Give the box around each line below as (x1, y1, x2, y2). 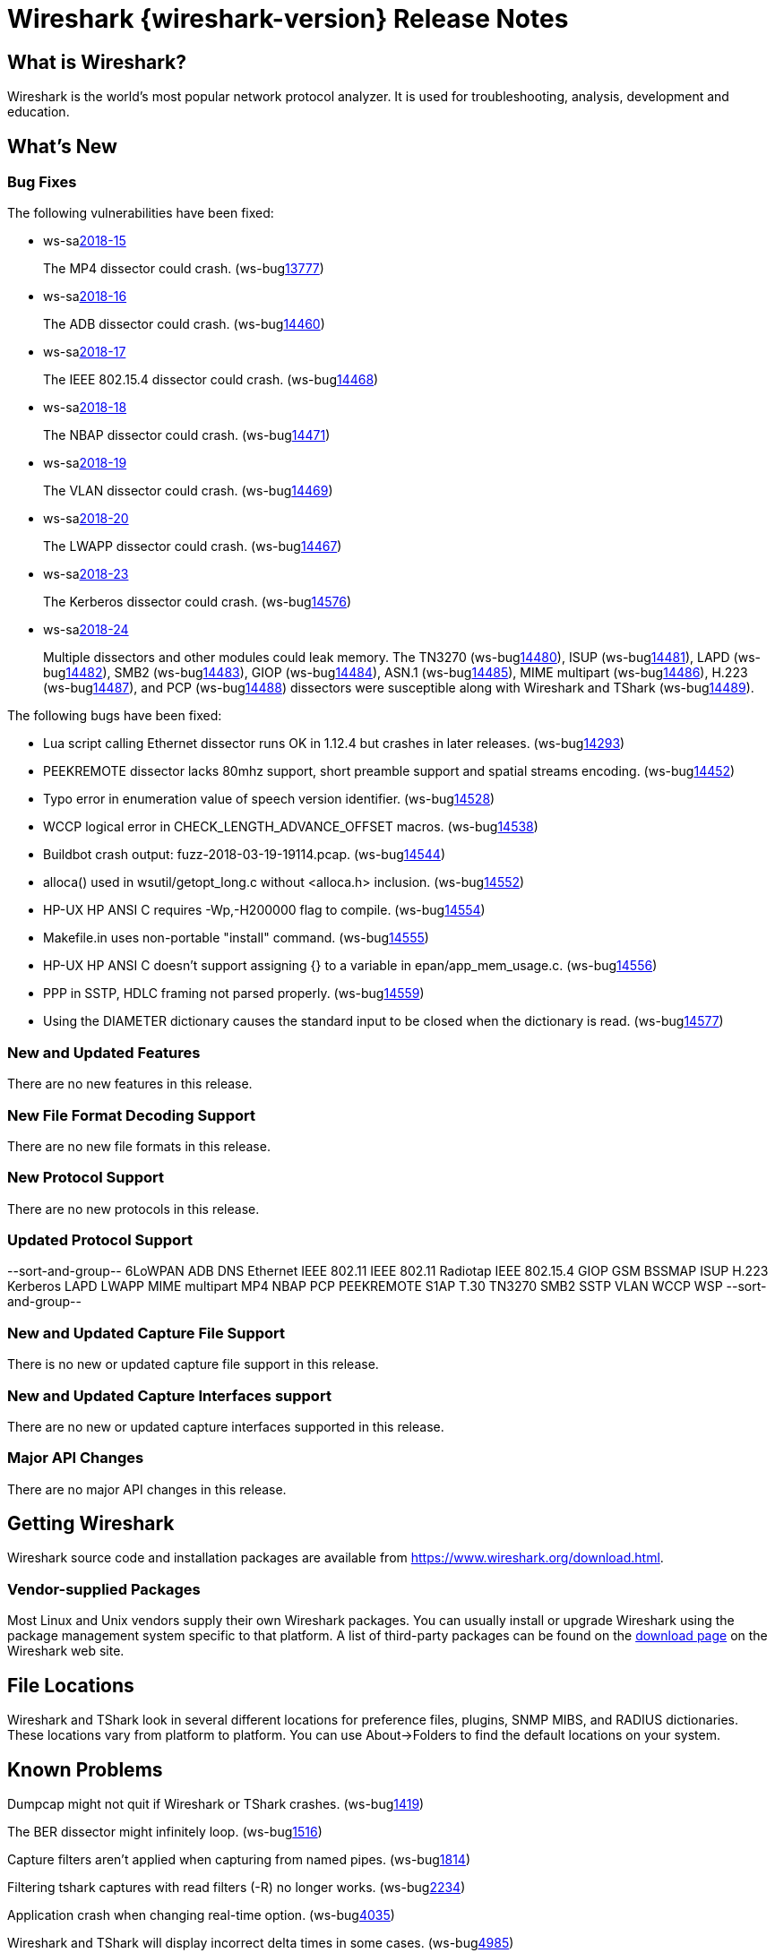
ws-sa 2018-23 (43, 566, 129, 582)
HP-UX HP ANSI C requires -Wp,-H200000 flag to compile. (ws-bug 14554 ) (43, 902, 486, 918)
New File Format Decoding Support (7, 1106, 255, 1124)
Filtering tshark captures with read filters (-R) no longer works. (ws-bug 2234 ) (7, 1879, 466, 1895)
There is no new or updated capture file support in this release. (7, 1356, 379, 1372)
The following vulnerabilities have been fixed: (7, 205, 274, 221)
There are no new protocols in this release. (7, 1200, 260, 1217)
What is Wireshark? (7, 50, 187, 73)
